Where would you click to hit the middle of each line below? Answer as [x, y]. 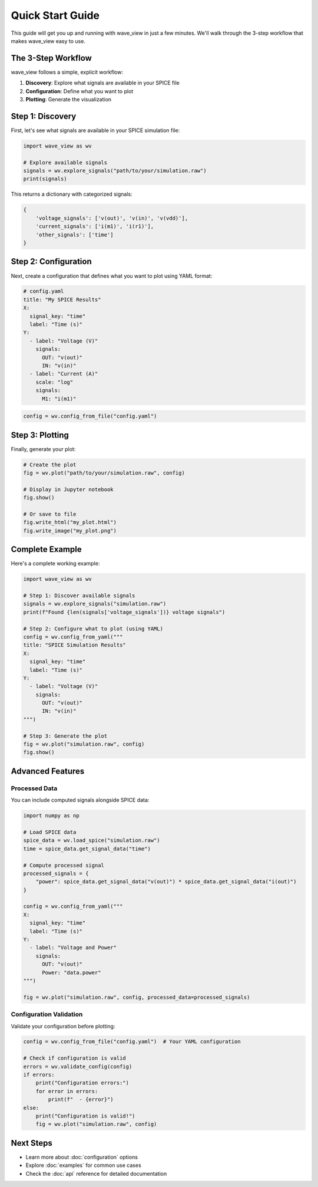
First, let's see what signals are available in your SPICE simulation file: [95, 130]
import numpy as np [51, 816]
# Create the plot [50, 465]
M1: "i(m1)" [59, 399]
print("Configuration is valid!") [85, 1116]
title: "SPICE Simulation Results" [74, 645]
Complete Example [46, 549]
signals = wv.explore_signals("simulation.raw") [95, 604]
